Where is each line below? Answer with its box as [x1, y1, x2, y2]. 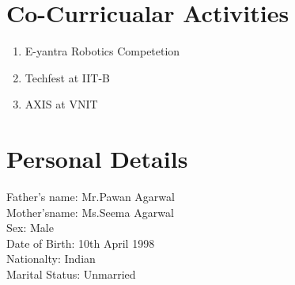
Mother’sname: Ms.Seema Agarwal [6, 203, 174, 220]
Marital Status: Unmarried [6, 266, 136, 282]
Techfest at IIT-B [25, 69, 110, 85]
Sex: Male [6, 219, 54, 236]
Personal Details [6, 142, 188, 175]
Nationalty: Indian [6, 250, 96, 267]
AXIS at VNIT [25, 96, 98, 112]
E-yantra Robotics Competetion [25, 43, 180, 59]
